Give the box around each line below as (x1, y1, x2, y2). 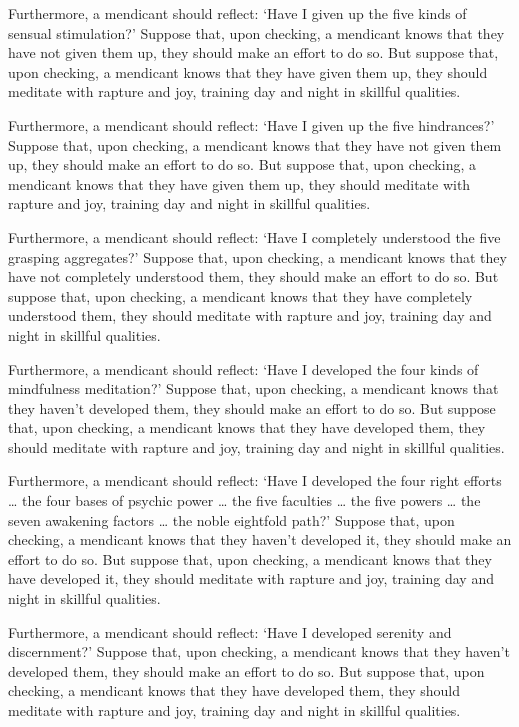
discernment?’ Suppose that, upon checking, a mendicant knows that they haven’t (8, 641, 510, 662)
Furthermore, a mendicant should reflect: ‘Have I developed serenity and (8, 621, 452, 642)
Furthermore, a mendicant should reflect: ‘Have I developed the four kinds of (8, 358, 479, 379)
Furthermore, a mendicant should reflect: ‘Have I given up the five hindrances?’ (8, 114, 495, 135)
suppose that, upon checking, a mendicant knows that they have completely (8, 285, 473, 306)
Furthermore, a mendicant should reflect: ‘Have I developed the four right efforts (8, 470, 502, 491)
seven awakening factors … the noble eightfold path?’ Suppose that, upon (8, 509, 455, 530)
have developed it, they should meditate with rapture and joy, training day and (8, 568, 494, 589)
